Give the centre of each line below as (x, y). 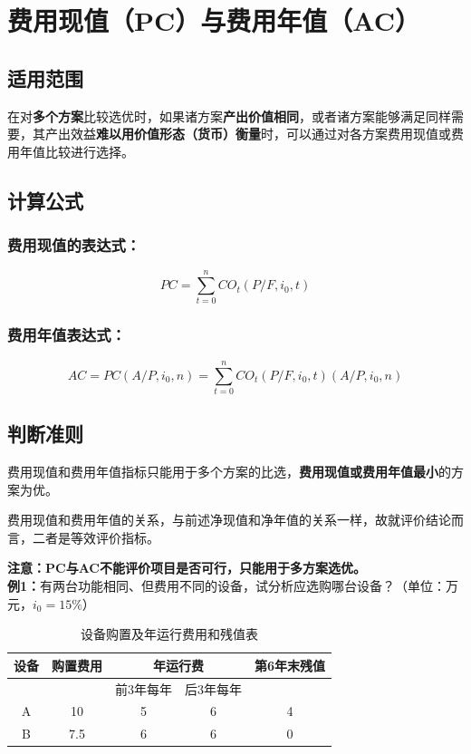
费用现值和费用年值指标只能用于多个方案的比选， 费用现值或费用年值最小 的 (229, 472)
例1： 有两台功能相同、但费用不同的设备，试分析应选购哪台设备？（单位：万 (233, 585)
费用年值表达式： (67, 335)
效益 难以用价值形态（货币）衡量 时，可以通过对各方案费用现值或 (260, 134)
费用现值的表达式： (74, 245)
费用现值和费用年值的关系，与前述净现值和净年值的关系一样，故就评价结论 (229, 520)
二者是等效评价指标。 (96, 537)
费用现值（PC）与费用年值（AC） (214, 20)
